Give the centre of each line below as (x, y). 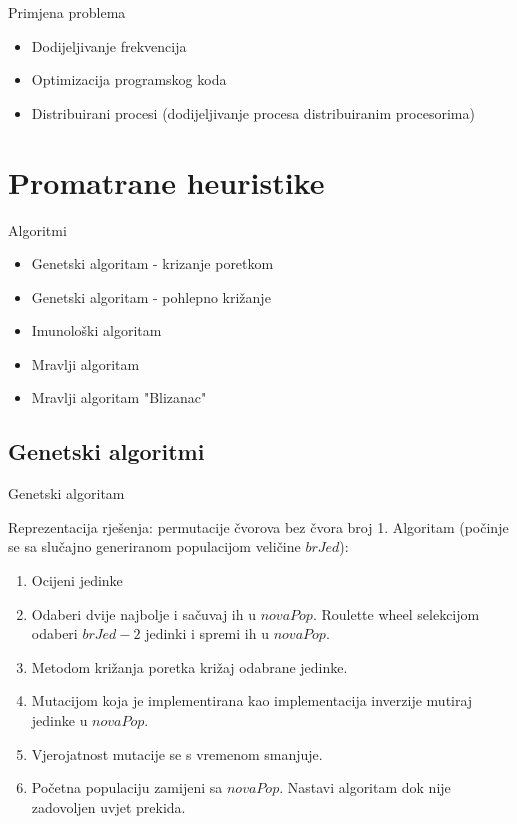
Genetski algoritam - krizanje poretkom (152, 263)
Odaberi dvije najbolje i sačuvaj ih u (143, 613)
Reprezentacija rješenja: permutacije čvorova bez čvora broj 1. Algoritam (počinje (258, 526)
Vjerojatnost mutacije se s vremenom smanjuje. (177, 753)
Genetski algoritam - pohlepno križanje (151, 296)
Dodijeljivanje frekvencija (109, 45)
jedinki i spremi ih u (207, 633)
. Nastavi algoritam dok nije (365, 787)
